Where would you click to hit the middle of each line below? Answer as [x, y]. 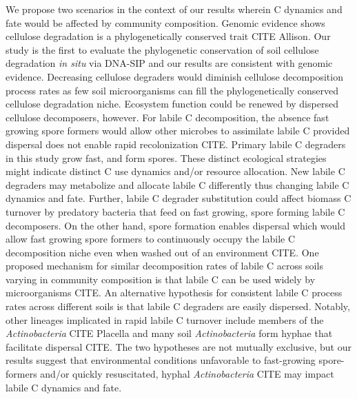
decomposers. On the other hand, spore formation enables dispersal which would [176, 225]
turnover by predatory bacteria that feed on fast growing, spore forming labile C [175, 211]
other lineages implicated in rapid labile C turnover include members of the [165, 319]
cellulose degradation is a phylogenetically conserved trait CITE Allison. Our [168, 36]
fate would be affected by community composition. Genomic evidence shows [165, 22]
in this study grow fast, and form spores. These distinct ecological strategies [166, 157]
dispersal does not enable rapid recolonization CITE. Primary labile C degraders [176, 144]
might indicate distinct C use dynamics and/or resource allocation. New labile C [175, 171]
